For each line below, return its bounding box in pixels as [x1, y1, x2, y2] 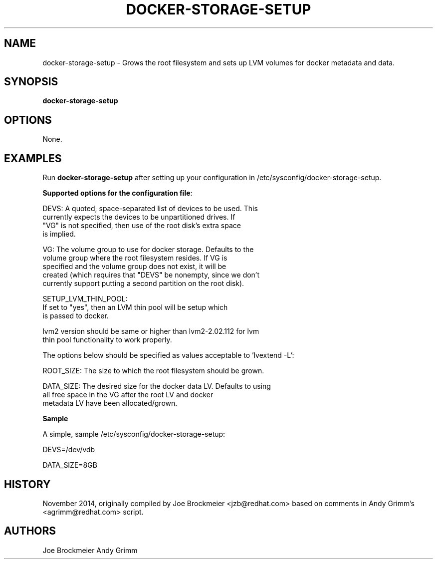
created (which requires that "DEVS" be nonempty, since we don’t [42, 271, 260, 280]
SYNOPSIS [4, 75, 58, 88]
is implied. [42, 230, 76, 239]
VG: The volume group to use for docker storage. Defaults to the [42, 245, 254, 254]
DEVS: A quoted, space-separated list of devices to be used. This [42, 204, 258, 213]
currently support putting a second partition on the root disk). [42, 279, 244, 288]
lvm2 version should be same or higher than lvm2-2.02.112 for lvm [42, 327, 259, 336]
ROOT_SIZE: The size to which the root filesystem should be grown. [42, 366, 264, 375]
